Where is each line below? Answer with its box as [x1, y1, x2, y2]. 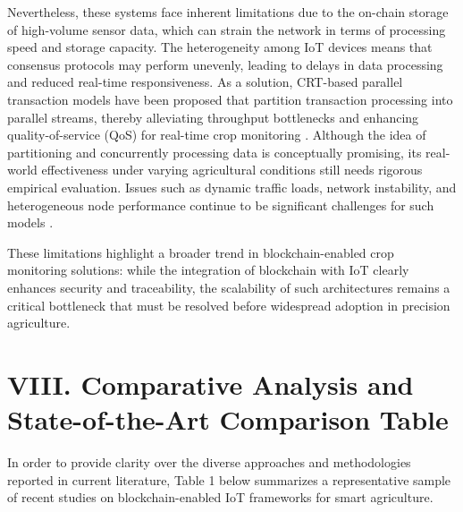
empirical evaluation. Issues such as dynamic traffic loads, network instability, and [7, 177, 457, 196]
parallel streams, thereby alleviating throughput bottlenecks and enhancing [7, 107, 419, 126]
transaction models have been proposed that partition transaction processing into [7, 90, 453, 108]
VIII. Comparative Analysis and [7, 365, 414, 402]
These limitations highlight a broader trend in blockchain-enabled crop [7, 243, 394, 261]
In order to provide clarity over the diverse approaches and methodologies [7, 453, 411, 471]
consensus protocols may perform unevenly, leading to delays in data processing [7, 55, 443, 73]
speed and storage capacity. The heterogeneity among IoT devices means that [7, 38, 433, 56]
